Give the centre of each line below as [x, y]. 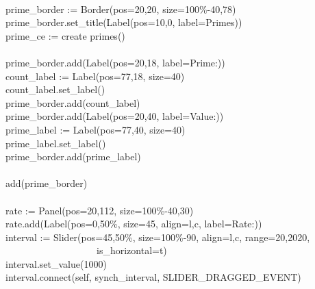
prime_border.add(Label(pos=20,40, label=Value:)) [114, 116]
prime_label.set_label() [55, 143]
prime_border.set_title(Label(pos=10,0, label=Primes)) [124, 22]
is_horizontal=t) [131, 250]
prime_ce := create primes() [65, 35]
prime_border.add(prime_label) [73, 156]
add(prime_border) [46, 183]
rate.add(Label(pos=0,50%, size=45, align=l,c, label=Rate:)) [134, 224]
